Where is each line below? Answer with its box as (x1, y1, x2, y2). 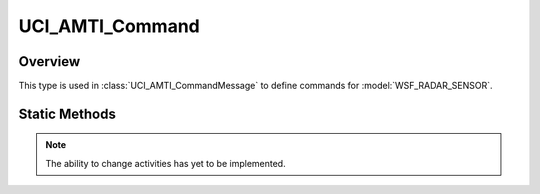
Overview (18, 53, 81, 70)
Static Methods (18, 105, 117, 122)
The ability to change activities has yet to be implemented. (45, 157, 286, 169)
